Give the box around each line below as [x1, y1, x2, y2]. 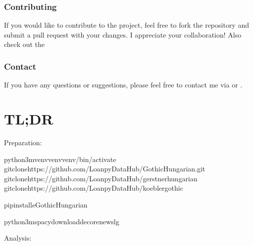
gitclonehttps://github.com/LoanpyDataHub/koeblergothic [4, 183, 183, 193]
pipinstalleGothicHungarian [4, 199, 88, 209]
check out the [4, 39, 45, 49]
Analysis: [4, 233, 32, 243]
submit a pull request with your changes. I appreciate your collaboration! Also [4, 29, 242, 40]
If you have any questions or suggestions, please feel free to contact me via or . [4, 80, 243, 90]
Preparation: [4, 137, 42, 147]
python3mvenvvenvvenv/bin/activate [4, 154, 116, 164]
